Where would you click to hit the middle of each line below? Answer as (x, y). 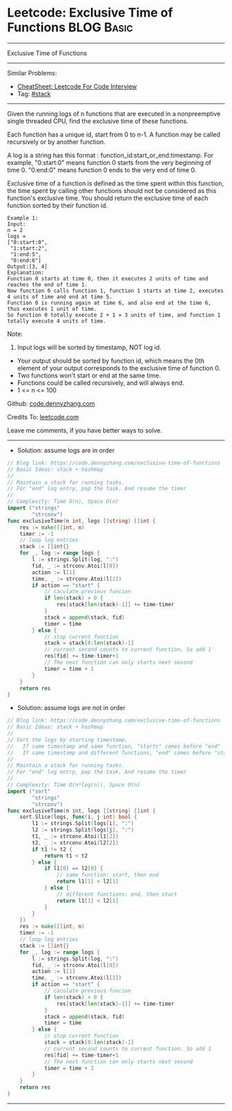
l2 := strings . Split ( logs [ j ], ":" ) (83, 830)
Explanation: (26, 272)
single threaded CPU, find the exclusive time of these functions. (98, 121)
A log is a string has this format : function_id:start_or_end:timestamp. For (110, 155)
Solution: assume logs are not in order (71, 708)
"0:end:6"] (26, 260)
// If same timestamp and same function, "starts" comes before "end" (114, 746)
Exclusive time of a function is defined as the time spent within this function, (116, 183)
